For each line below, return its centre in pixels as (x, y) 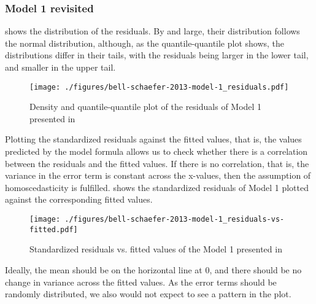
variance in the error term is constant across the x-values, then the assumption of (158, 175)
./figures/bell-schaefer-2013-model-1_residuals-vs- (175, 219)
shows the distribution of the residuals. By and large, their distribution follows (152, 31)
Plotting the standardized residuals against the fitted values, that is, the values (153, 139)
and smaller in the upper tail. (60, 67)
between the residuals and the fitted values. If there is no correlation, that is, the (157, 163)
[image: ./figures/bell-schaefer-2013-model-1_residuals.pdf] (159, 87)
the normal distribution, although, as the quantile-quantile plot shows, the (145, 43)
